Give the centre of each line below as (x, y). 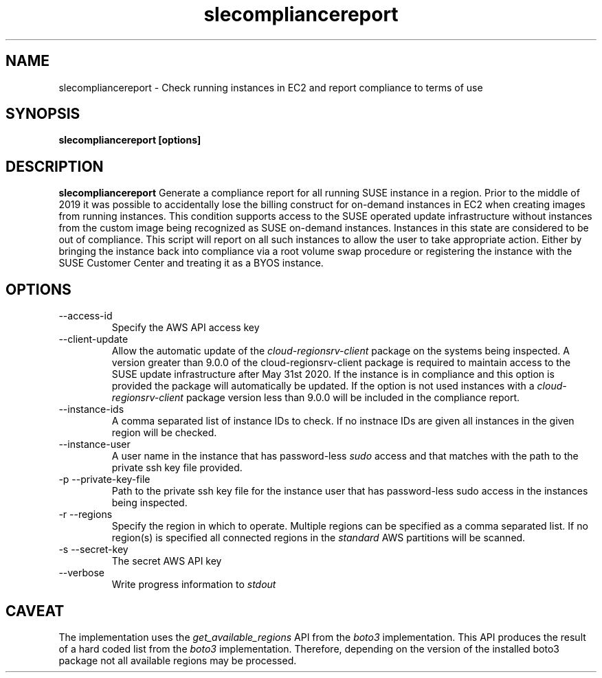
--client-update (93, 339)
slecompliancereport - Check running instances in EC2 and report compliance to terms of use (271, 87)
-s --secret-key (93, 550)
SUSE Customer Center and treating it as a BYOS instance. (191, 263)
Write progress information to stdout (194, 585)
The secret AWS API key (167, 561)
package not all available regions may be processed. (178, 660)
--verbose (82, 573)
